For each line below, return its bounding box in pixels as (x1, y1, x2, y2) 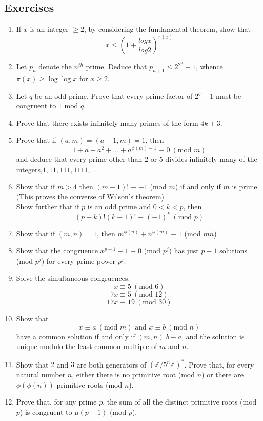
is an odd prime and (87, 201, 151, 212)
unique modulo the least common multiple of (16, 341, 157, 352)
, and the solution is (181, 331, 245, 341)
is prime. (232, 181, 259, 192)
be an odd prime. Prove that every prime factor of (34, 90, 193, 101)
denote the (38, 61, 72, 72)
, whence (195, 61, 223, 72)
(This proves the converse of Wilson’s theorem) (16, 191, 165, 202)
